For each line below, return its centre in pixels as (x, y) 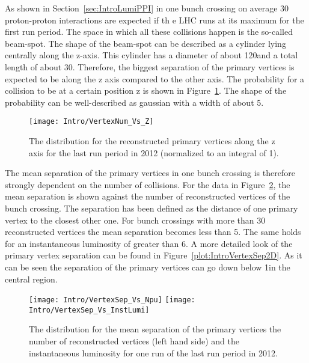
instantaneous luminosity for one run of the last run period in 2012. (153, 352)
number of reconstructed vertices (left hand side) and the (134, 341)
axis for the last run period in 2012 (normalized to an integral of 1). (154, 152)
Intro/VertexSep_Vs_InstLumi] (89, 310)
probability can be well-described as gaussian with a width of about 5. (134, 102)
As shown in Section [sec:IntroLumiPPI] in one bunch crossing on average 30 (147, 8)
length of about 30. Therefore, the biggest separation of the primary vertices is (150, 66)
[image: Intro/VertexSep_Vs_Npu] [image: (112, 300)
